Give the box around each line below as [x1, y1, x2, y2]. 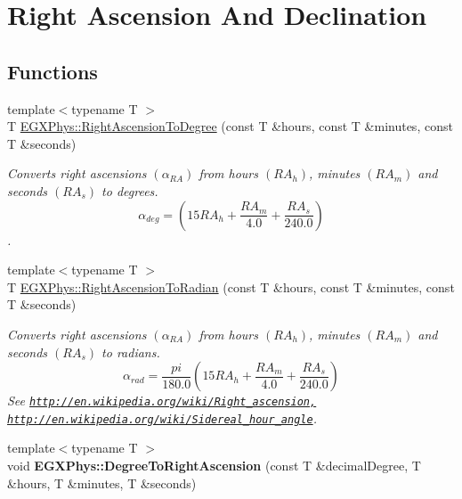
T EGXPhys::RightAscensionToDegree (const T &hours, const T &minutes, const [7, 117, 453, 135]
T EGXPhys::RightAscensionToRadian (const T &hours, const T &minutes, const [7, 277, 455, 296]
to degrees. [101, 181, 158, 200]
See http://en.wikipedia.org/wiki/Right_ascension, [7, 391, 317, 410]
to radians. [101, 342, 160, 361]
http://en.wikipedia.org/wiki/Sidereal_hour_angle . [7, 408, 317, 427]
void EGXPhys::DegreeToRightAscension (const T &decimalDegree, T [7, 456, 421, 475]
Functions [7, 57, 98, 85]
